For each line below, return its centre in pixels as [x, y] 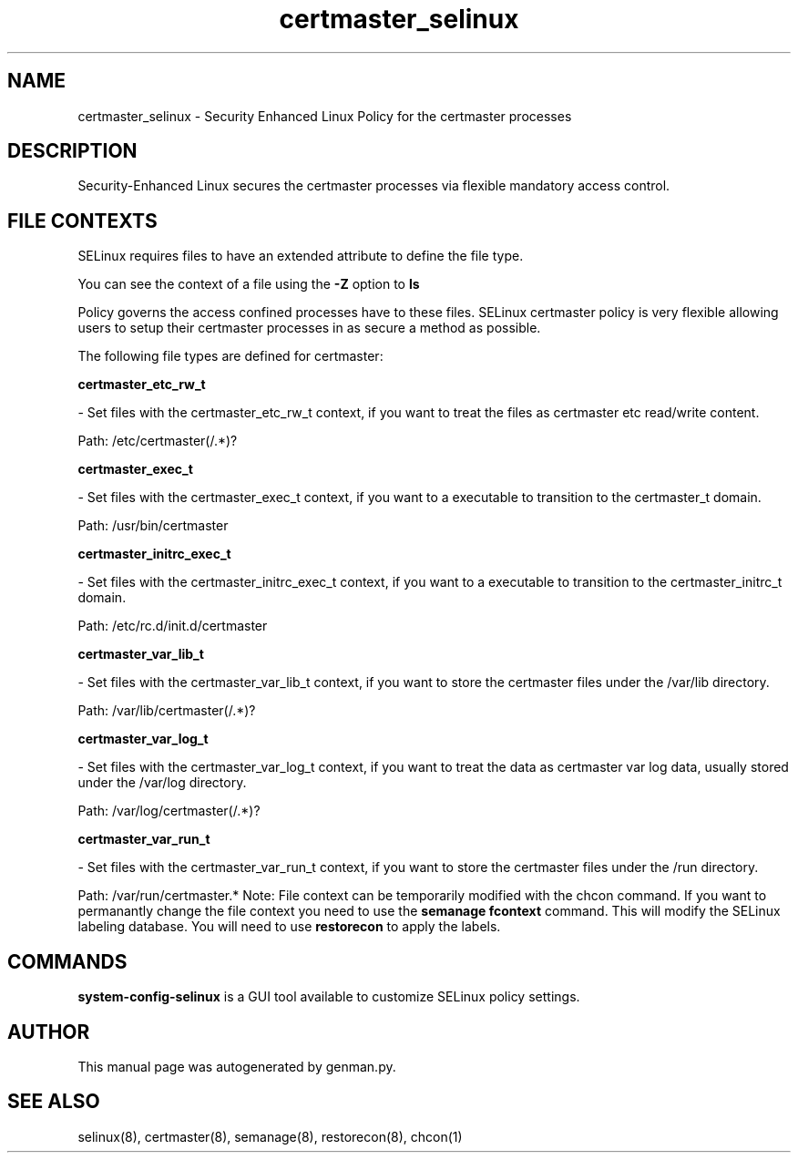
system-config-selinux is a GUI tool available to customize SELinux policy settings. [329, 997]
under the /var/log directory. [162, 783]
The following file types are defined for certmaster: [230, 356]
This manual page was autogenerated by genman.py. [237, 1066]
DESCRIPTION [72, 151]
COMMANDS [67, 961]
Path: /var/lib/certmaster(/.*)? [167, 711]
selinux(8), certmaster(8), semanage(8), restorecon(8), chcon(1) [270, 1136]
